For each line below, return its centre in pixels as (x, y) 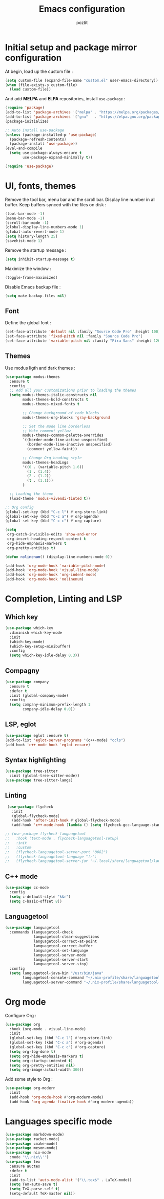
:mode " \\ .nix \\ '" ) (29, 1157)
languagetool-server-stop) (61, 964)
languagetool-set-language (61, 950)
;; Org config (20, 507)
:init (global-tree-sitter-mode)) (44, 776)
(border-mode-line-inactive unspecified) (69, 444)
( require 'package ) (25, 108)
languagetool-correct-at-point (65, 941)
